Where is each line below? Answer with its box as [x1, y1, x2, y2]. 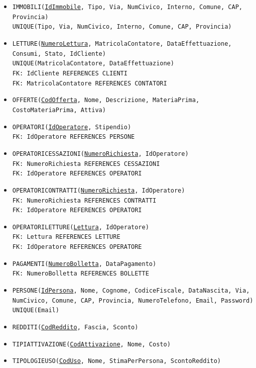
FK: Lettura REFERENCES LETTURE [12, 233, 120, 241]
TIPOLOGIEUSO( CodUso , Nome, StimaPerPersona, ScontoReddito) [12, 357, 221, 365]
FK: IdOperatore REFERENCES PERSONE [12, 133, 135, 141]
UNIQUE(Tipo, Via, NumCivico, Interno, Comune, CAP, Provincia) [12, 23, 232, 31]
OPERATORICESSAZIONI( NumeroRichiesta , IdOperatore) [12, 150, 189, 157]
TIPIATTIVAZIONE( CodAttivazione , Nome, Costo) [12, 340, 171, 348]
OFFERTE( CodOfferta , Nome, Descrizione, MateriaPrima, [12, 97, 200, 104]
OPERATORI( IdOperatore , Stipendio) [12, 123, 132, 131]
